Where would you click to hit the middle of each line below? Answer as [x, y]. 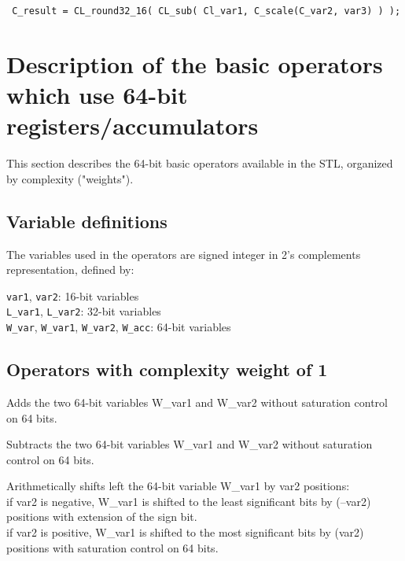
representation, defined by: [70, 269]
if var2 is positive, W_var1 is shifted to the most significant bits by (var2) [185, 532]
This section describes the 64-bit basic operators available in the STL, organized [200, 163]
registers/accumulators [133, 125]
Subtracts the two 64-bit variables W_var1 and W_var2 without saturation [190, 444]
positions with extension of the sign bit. [102, 517]
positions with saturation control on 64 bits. [112, 547]
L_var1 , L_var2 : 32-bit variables [84, 311]
